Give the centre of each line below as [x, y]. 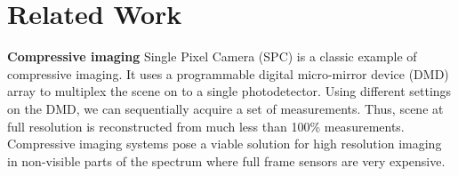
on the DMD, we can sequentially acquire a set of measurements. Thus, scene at [225, 108]
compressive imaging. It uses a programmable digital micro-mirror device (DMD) [228, 73]
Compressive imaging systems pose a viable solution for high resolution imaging [225, 144]
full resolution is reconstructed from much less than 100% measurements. [206, 126]
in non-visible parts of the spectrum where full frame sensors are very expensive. [226, 160]
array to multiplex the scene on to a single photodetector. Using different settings [229, 91]
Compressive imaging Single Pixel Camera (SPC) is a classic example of [212, 56]
